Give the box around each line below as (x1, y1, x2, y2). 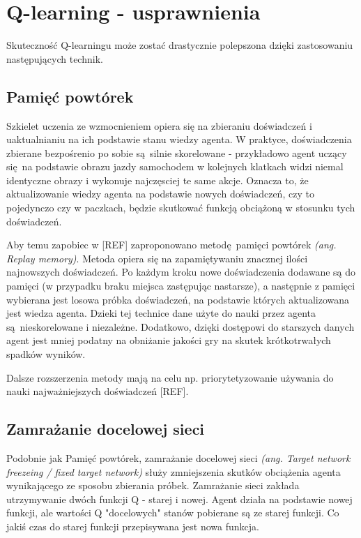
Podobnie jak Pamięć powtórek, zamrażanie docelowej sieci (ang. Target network (6, 451, 351, 465)
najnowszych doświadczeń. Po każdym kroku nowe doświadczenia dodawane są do (6, 264, 356, 279)
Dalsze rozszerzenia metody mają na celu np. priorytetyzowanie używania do (6, 370, 334, 384)
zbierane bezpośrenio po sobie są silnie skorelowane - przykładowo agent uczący (6, 145, 347, 160)
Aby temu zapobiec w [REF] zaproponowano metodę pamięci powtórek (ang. (6, 237, 337, 252)
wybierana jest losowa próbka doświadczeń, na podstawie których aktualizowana (6, 292, 349, 306)
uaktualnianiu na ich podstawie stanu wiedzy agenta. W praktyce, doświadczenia (6, 132, 352, 147)
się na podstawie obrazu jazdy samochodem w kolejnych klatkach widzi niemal (6, 159, 344, 174)
